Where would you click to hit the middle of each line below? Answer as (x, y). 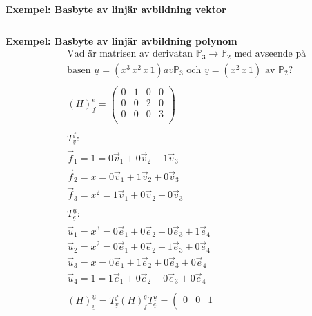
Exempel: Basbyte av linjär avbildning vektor (116, 9)
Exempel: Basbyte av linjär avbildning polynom (121, 40)
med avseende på (270, 54)
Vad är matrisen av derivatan (130, 54)
